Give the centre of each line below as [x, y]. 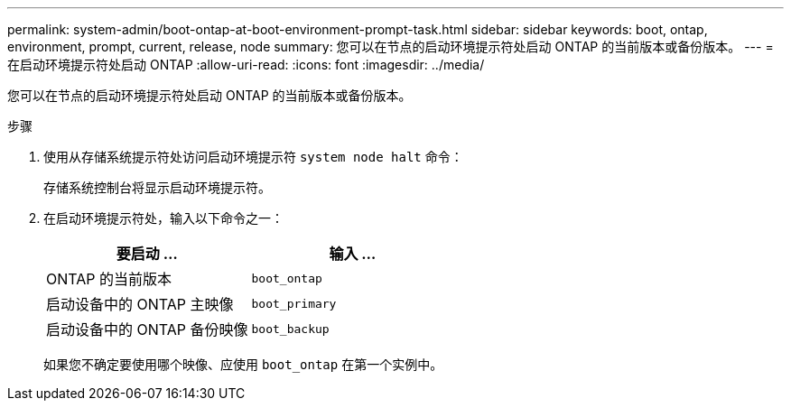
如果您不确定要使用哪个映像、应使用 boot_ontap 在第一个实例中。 [243, 364]
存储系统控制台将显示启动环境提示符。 [157, 187]
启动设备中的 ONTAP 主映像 [140, 304]
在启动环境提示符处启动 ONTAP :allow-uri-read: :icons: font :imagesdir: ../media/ [246, 65]
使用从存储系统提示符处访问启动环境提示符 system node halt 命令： [253, 157]
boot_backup [290, 329]
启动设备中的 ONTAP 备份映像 [147, 329]
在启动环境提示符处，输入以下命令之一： [163, 218]
